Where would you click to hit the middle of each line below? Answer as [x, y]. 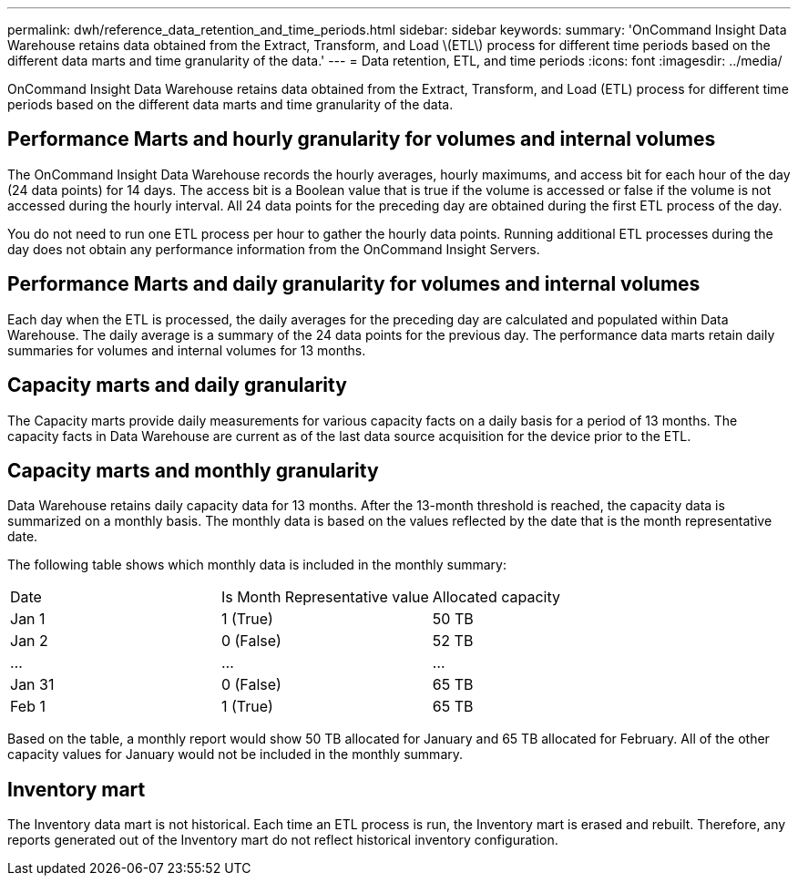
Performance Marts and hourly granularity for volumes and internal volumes [362, 139]
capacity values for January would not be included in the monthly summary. [235, 755]
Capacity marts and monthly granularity [193, 470]
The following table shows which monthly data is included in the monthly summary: [257, 565]
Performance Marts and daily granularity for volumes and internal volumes [354, 284]
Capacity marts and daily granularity [177, 385]
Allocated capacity [496, 597]
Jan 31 [32, 685]
